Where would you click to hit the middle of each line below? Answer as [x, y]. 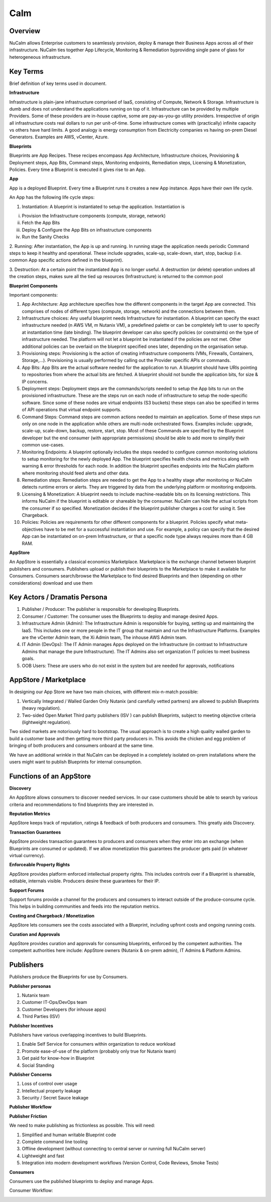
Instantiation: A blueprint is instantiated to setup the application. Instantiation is [103, 207]
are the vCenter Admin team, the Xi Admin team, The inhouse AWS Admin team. [105, 637]
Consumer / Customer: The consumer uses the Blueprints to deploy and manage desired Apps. [120, 616]
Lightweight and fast [43, 1156]
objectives [33, 529]
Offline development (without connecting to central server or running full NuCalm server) [114, 1149]
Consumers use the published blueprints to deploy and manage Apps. [82, 1181]
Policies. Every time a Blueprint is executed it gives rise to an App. [78, 170]
